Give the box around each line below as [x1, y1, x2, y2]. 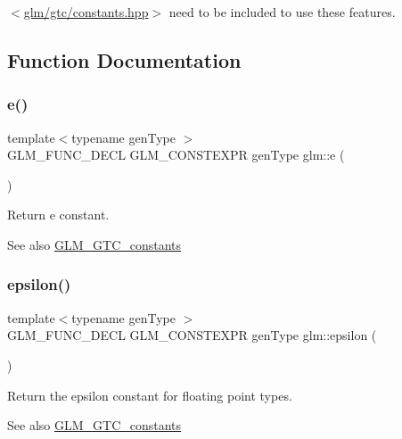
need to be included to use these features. [168, 3, 396, 21]
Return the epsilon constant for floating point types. [7, 385, 292, 404]
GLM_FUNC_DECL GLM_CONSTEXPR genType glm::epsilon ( [7, 326, 377, 344]
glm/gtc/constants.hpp [23, 3, 149, 21]
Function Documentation [7, 46, 242, 73]
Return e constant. [7, 205, 110, 224]
